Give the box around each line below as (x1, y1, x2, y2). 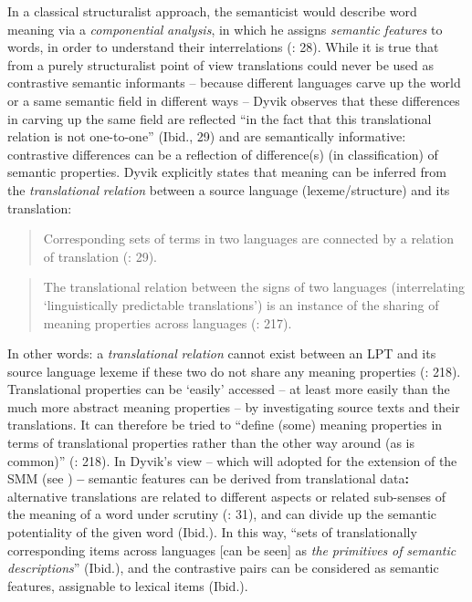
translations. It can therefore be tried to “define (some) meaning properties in (7, 415, 443, 434)
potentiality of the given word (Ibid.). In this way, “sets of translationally (7, 523, 417, 542)
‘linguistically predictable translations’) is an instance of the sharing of (43, 295, 439, 314)
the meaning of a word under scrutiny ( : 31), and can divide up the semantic (7, 504, 437, 524)
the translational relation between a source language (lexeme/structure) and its (7, 180, 450, 199)
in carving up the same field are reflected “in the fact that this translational (7, 109, 432, 128)
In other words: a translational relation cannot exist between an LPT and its (7, 344, 436, 363)
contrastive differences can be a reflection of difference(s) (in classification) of (7, 144, 438, 163)
